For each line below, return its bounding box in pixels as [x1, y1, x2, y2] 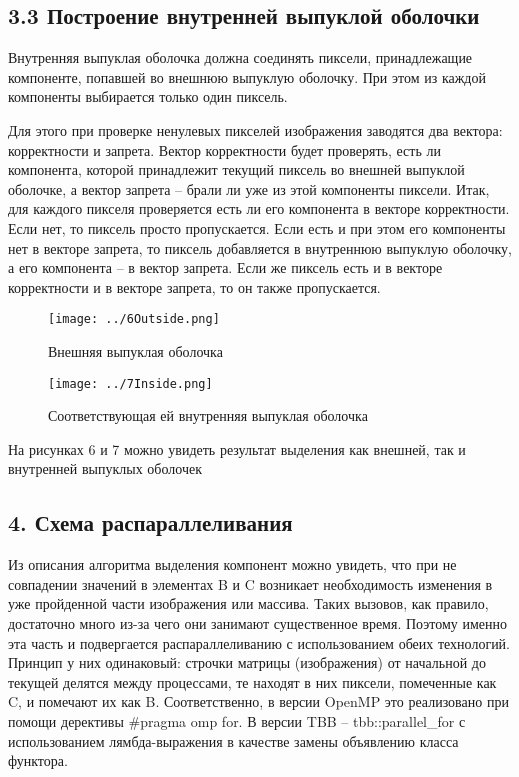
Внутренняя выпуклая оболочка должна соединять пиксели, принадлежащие [8, 47, 473, 68]
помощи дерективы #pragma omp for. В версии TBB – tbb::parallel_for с [8, 710, 466, 731]
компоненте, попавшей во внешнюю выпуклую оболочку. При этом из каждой [8, 66, 486, 87]
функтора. [8, 750, 68, 771]
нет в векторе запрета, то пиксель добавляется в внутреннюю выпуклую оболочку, [8, 237, 513, 258]
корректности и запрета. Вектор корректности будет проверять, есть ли [8, 139, 441, 160]
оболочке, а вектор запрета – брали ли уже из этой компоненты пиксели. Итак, [8, 178, 490, 199]
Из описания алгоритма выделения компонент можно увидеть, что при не [8, 554, 457, 575]
